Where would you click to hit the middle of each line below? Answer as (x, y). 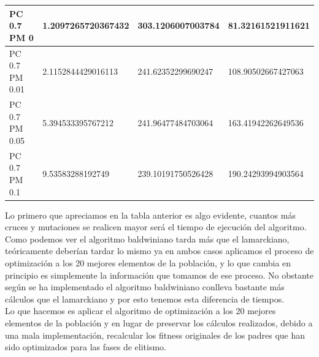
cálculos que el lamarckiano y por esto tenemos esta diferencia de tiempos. (145, 299)
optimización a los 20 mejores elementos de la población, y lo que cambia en (148, 263)
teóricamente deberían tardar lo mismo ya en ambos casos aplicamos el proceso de (159, 251)
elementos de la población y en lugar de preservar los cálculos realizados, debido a (159, 323)
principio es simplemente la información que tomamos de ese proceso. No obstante (159, 275)
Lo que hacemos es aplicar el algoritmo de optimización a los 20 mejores (140, 311)
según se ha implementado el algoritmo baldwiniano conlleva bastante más (145, 287)
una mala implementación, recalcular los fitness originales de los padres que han (155, 335)
